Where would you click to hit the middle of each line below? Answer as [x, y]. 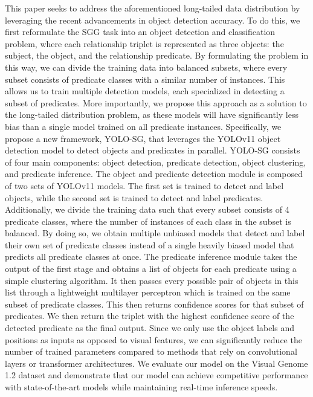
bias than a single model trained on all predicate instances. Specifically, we [143, 126]
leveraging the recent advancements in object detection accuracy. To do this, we [153, 20]
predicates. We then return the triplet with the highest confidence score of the [150, 316]
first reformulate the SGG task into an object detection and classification [140, 32]
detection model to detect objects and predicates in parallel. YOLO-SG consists [153, 150]
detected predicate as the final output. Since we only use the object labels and [150, 328]
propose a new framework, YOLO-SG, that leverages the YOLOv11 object [143, 138]
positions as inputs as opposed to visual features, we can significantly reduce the [153, 339]
